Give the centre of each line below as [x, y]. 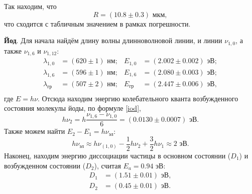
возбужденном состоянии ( [45, 165]
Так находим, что [30, 6]
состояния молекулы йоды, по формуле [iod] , [73, 108]
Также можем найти [35, 131]
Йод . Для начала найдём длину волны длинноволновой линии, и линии [113, 40]
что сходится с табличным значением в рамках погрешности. [97, 23]
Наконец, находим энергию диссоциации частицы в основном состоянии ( [117, 155]
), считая [107, 165]
